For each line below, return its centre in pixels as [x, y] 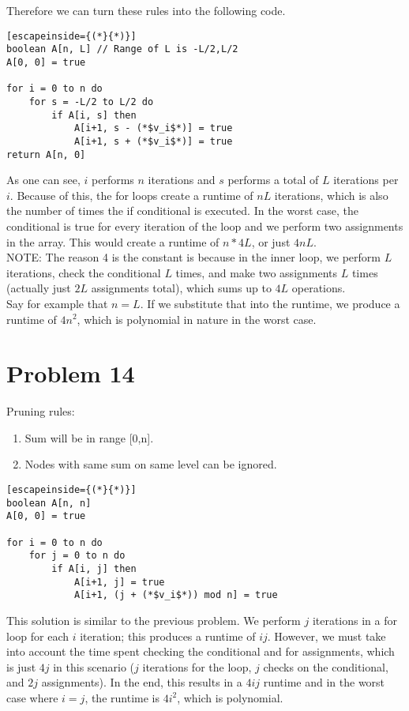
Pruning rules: [41, 411]
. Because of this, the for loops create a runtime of [131, 195]
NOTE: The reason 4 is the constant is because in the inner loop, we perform [193, 257]
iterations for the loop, [197, 666]
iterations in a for [355, 620]
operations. [319, 288]
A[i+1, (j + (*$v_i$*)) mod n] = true [176, 595]
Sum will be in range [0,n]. [89, 437]
